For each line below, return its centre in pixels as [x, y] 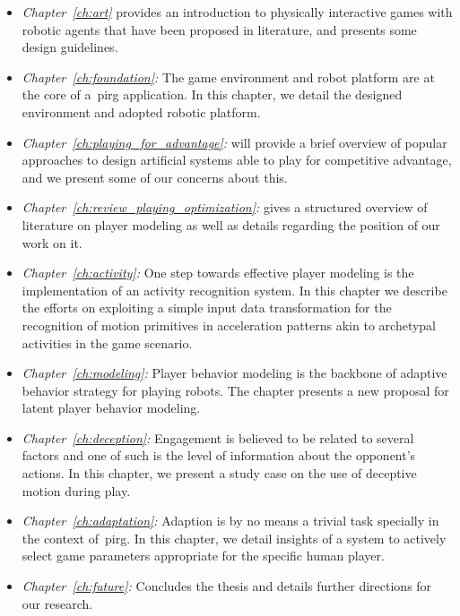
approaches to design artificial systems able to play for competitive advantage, [237, 160]
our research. [57, 603]
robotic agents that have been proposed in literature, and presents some [219, 29]
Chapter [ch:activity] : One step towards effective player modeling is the [218, 273]
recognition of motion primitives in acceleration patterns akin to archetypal [229, 325]
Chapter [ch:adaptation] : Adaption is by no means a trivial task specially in [230, 521]
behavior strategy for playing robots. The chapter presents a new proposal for [235, 390]
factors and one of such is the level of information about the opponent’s [219, 455]
